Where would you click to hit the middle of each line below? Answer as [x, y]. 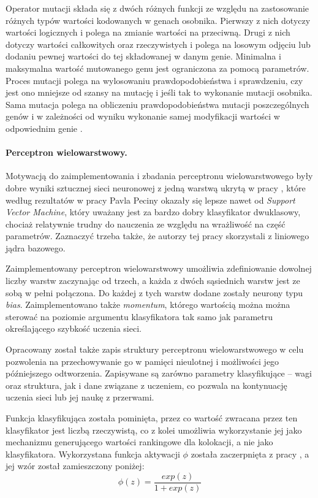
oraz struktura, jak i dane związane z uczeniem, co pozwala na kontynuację [146, 385]
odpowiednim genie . [44, 128]
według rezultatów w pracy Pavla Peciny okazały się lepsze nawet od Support [150, 200]
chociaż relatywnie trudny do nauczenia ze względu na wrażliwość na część [146, 224]
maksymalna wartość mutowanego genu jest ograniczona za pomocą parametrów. [157, 68]
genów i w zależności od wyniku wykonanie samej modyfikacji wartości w [143, 116]
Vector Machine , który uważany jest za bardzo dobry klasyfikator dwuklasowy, [153, 212]
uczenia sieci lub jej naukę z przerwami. [80, 397]
